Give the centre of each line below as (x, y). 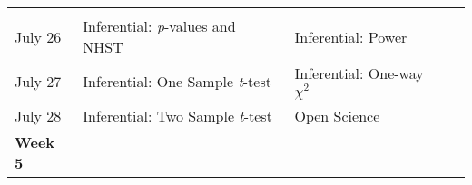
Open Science (337, 115)
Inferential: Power (351, 36)
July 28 (38, 115)
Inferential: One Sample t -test (177, 81)
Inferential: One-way (359, 73)
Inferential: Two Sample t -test (177, 115)
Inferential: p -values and (159, 26)
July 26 (38, 36)
